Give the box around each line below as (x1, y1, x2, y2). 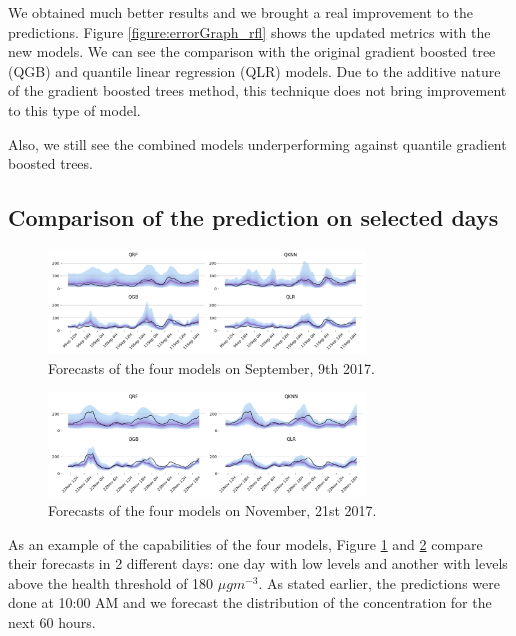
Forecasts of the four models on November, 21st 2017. (48, 500, 377, 521)
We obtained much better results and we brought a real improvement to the (8, 2, 474, 22)
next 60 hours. (8, 612, 96, 633)
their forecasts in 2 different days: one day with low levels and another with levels (8, 553, 508, 574)
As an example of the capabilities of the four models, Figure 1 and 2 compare (8, 533, 483, 554)
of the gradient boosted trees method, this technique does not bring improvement (8, 80, 507, 101)
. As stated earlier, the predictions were (258, 572, 500, 593)
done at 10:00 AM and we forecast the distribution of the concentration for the (8, 592, 492, 613)
